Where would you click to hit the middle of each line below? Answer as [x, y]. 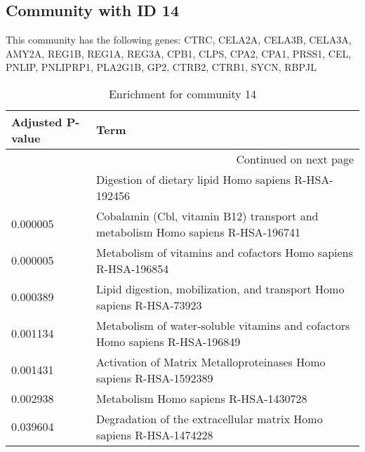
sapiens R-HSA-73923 [149, 305]
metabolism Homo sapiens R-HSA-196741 [199, 232]
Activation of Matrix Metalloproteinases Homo [211, 361]
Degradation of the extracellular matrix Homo [210, 418]
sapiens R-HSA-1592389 [155, 378]
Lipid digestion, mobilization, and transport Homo [220, 288]
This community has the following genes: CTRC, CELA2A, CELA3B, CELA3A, [179, 40]
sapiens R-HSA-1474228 [155, 434]
